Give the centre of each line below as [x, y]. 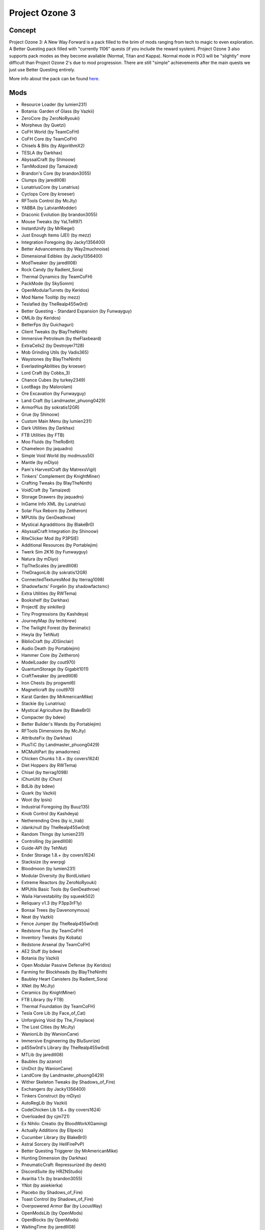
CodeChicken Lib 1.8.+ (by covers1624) [61, 1109]
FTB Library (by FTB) [42, 999]
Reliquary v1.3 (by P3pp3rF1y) [52, 903]
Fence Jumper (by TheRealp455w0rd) [60, 924]
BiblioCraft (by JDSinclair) [47, 642]
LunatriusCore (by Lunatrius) [50, 187]
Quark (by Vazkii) [39, 793]
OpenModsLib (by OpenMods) [52, 1213]
